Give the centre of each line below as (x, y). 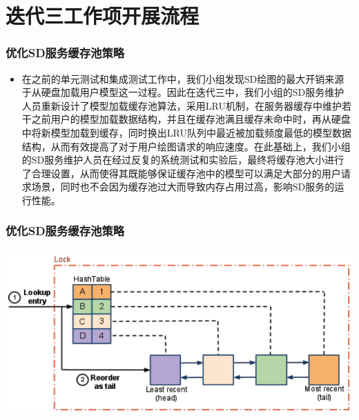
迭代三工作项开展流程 (103, 16)
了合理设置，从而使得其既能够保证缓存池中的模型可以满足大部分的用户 (181, 173)
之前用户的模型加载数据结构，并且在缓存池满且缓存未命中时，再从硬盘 (191, 119)
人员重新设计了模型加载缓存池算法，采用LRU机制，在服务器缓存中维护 (182, 105)
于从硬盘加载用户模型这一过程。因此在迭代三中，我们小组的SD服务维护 (183, 92)
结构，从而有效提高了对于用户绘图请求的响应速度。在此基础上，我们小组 (186, 146)
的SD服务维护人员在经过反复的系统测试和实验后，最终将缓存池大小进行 (183, 160)
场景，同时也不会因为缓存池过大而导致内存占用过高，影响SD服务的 (183, 187)
